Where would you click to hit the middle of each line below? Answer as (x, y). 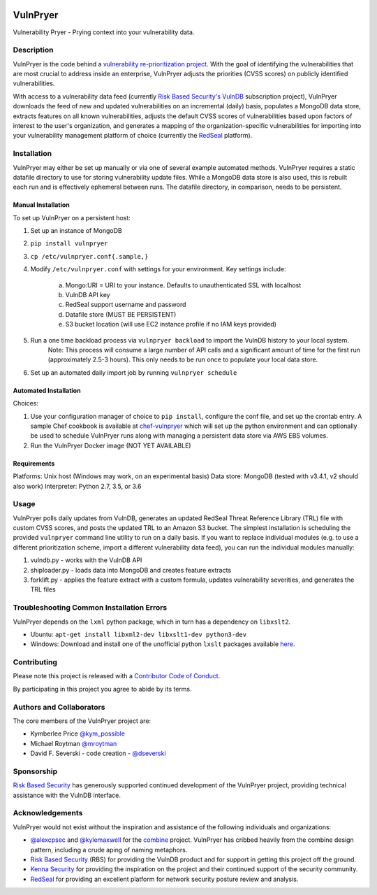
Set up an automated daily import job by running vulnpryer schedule (134, 372)
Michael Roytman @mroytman (74, 743)
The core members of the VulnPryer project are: (82, 721)
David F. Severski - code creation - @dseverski (98, 753)
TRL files (43, 589)
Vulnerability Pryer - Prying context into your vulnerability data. (104, 32)
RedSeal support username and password (126, 305)
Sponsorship (35, 771)
